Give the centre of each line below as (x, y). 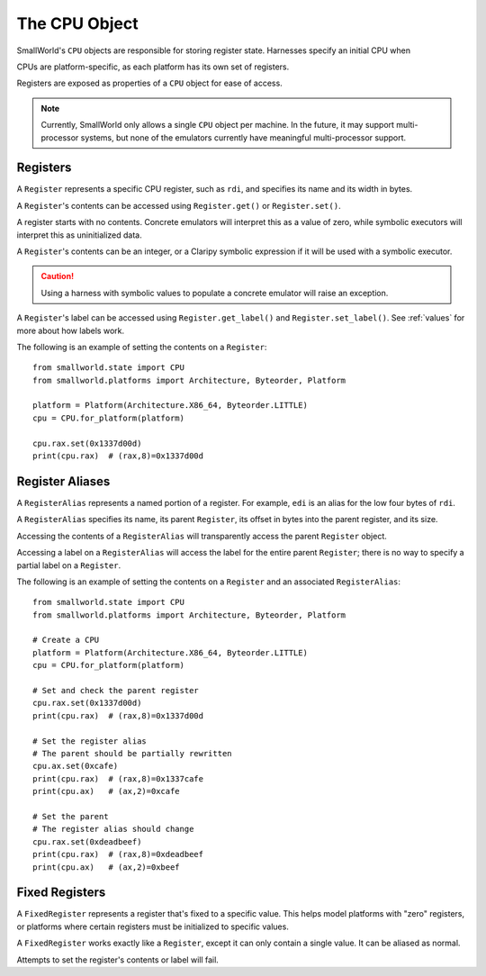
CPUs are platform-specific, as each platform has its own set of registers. (153, 67)
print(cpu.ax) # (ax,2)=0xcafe (106, 791)
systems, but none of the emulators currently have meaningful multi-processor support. (243, 137)
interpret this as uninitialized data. (80, 235)
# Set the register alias (90, 741)
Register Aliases (63, 481)
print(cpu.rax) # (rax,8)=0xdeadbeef (118, 854)
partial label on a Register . (69, 565)
